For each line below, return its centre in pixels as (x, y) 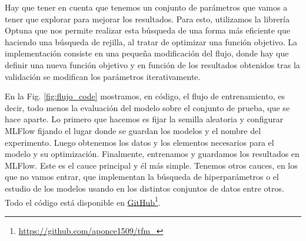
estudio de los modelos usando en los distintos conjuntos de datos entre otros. (144, 188)
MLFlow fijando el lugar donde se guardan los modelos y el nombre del (133, 130)
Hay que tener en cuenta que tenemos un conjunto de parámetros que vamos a (146, 7)
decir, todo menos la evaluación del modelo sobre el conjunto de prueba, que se (147, 107)
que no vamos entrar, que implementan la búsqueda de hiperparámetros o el (142, 177)
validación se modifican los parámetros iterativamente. (103, 76)
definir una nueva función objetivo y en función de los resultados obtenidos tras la (152, 64)
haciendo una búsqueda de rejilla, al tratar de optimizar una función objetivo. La (151, 41)
